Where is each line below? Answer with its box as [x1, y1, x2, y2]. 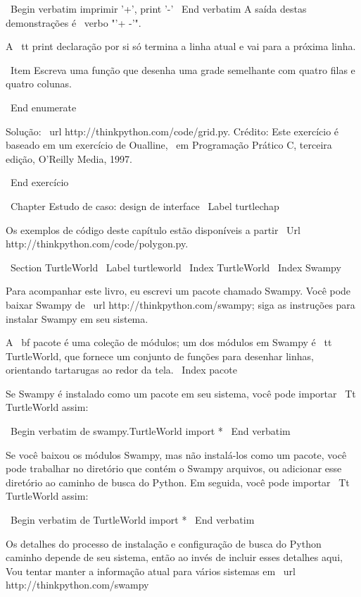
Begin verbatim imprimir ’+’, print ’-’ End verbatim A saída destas [10, 1, 307, 16]
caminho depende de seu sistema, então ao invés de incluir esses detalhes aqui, [6, 550, 343, 565]
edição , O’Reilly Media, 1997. [6, 151, 132, 166]
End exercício [10, 175, 69, 190]
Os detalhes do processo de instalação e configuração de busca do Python [6, 536, 322, 550]
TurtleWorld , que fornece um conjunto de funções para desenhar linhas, [6, 348, 314, 363]
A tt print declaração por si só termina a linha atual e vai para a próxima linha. [6, 39, 356, 54]
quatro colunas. [6, 76, 72, 91]
